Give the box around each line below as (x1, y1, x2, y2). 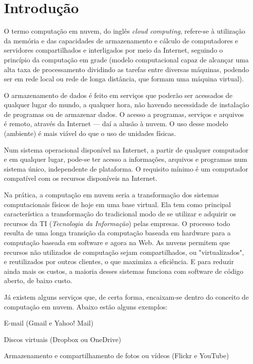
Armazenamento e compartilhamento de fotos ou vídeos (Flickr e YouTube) (4, 350, 229, 361)
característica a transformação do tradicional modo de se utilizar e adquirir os (4, 209, 236, 219)
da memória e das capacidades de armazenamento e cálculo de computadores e (4, 35, 238, 45)
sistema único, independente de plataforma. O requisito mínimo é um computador (4, 163, 249, 173)
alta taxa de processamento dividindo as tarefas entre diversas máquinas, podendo (4, 64, 249, 74)
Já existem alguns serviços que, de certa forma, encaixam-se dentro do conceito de (4, 291, 249, 302)
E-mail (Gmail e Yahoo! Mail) (4, 318, 93, 328)
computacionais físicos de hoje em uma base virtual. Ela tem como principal (4, 199, 231, 209)
